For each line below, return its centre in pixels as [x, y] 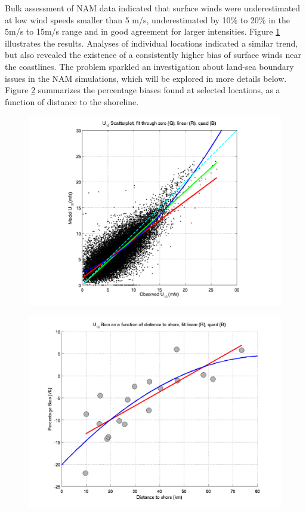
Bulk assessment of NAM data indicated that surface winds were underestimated [153, 8]
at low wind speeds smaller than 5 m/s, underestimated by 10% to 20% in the [147, 19]
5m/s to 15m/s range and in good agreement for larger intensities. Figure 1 [143, 31]
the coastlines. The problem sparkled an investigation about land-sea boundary [149, 66]
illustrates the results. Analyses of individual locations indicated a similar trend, [152, 43]
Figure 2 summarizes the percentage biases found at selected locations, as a [143, 90]
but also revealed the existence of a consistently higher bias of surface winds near [153, 55]
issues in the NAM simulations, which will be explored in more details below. [146, 78]
